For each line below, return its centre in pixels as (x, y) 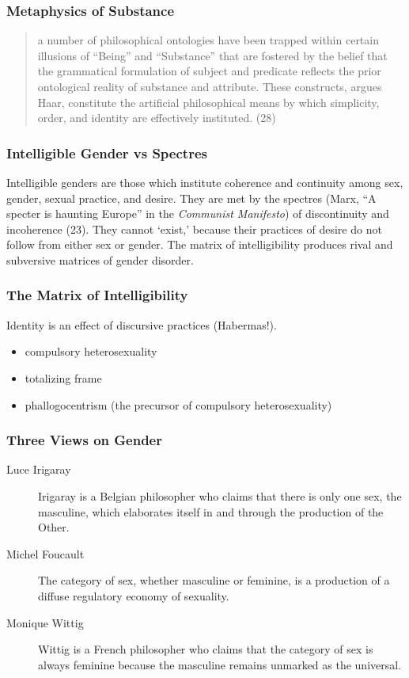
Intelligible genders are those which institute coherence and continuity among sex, (205, 182)
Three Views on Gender (84, 440)
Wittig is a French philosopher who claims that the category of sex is (206, 649)
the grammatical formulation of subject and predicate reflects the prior (209, 71)
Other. (54, 527)
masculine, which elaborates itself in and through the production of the (211, 511)
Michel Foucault (45, 553)
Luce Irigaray (39, 469)
